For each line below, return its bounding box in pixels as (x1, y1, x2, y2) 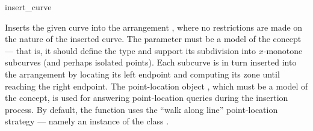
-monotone (263, 44, 303, 56)
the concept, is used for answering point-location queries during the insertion (5, 91, 288, 104)
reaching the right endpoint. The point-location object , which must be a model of (5, 79, 308, 92)
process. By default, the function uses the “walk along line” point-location (5, 103, 278, 115)
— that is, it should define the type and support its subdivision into (5, 44, 256, 56)
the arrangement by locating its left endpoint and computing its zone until (5, 67, 280, 80)
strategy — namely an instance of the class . (5, 115, 169, 127)
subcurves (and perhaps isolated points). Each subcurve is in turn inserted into (5, 56, 297, 69)
